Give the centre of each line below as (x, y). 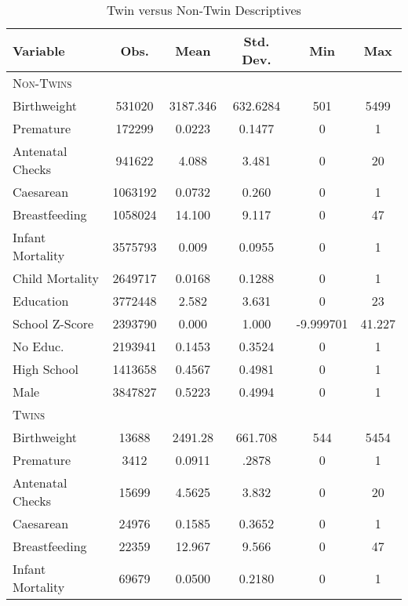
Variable (39, 50)
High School (46, 369)
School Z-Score (53, 323)
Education (41, 301)
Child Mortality (56, 278)
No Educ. (38, 346)
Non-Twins (42, 83)
